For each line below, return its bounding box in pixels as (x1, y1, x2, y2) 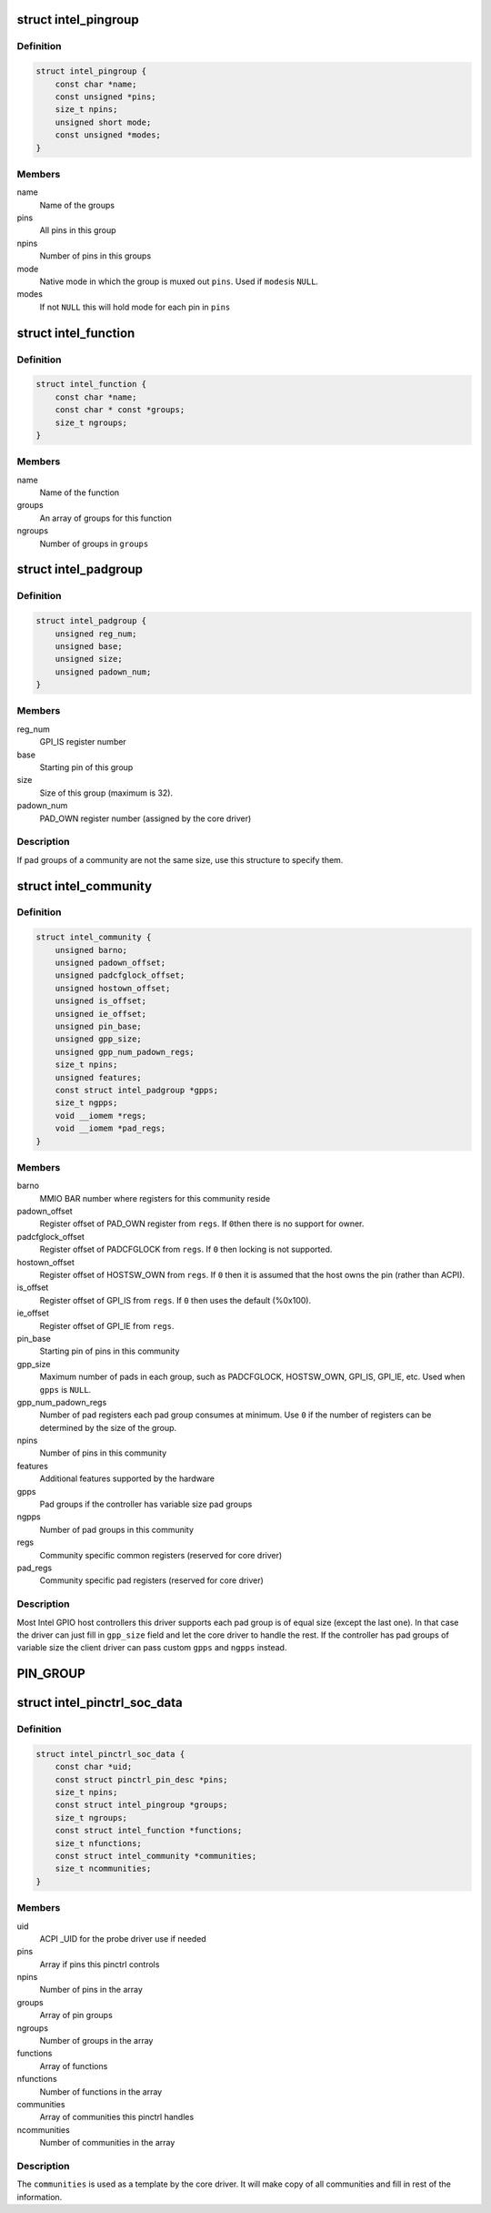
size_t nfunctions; (55, 1838, 143, 1848)
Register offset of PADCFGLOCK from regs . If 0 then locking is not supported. (39, 1244, 333, 1255)
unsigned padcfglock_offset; (55, 970, 185, 980)
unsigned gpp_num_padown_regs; (55, 1047, 195, 1057)
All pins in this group (39, 225, 116, 236)
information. (16, 2191, 63, 2202)
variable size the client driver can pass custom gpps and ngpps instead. (16, 1642, 287, 1653)
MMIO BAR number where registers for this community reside (39, 1193, 271, 1203)
